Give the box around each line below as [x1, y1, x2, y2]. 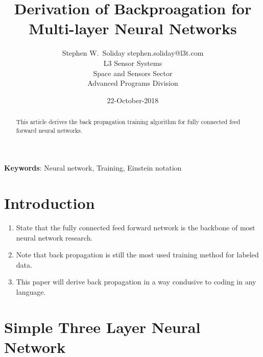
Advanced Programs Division [87, 78, 178, 88]
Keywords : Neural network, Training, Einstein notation [4, 162, 182, 173]
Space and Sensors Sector [93, 67, 173, 78]
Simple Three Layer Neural [4, 316, 201, 337]
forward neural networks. [16, 126, 83, 134]
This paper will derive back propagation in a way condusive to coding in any [16, 276, 256, 287]
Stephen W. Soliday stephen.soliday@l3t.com [62, 47, 204, 58]
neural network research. [16, 232, 93, 243]
